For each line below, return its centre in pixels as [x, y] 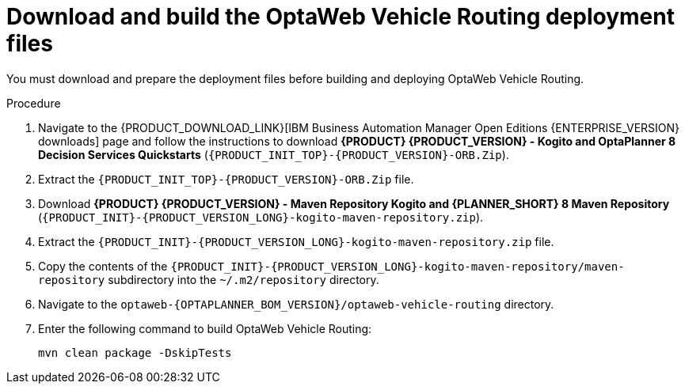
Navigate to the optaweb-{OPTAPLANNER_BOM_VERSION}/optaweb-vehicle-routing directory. [296, 304]
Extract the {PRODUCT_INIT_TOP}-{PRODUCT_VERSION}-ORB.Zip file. [226, 179]
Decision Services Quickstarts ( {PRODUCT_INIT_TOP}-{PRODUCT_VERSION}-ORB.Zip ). [274, 154]
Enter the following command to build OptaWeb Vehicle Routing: [205, 328]
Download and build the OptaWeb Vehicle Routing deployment [341, 17]
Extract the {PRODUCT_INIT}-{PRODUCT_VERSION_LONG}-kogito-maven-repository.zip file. [296, 241]
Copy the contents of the [103, 266]
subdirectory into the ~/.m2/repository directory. [244, 279]
